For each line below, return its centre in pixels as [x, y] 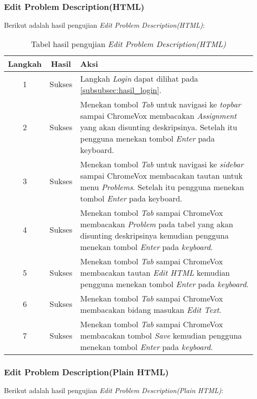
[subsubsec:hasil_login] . [121, 90]
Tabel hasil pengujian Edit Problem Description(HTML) [128, 44]
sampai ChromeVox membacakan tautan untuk [161, 175]
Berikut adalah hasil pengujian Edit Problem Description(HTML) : [105, 25]
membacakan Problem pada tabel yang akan [157, 224]
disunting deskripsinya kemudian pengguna [154, 235]
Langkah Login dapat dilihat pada [139, 78]
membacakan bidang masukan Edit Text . [151, 309]
